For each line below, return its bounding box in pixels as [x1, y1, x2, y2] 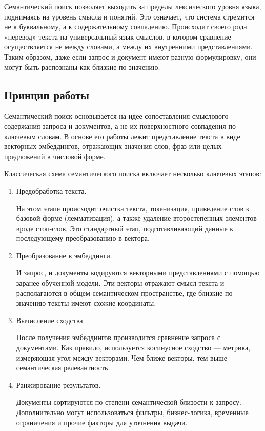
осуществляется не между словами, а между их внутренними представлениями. [4, 41, 253, 52]
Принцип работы [4, 86, 89, 102]
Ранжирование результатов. [16, 379, 101, 390]
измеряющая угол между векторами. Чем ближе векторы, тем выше [16, 352, 228, 363]
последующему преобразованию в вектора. [16, 233, 150, 243]
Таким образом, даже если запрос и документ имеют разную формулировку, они [4, 51, 256, 62]
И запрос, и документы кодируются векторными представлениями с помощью [16, 267, 260, 278]
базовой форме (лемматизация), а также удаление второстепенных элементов [16, 213, 257, 223]
